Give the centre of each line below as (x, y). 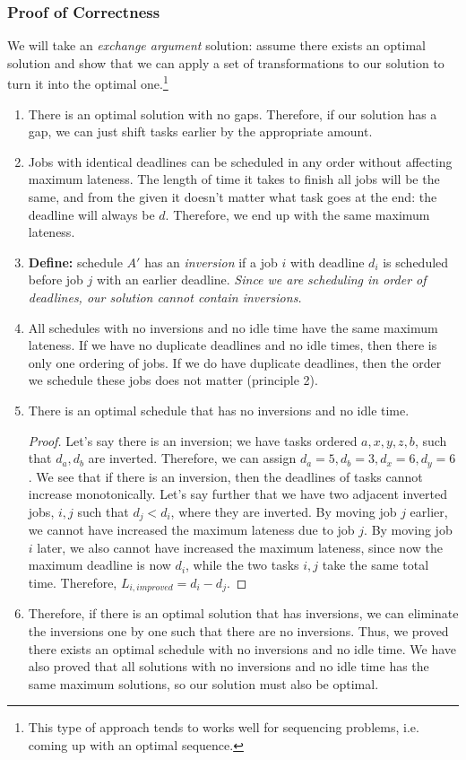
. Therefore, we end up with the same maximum (298, 214)
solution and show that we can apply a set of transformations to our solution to (226, 62)
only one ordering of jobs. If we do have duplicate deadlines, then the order (235, 362)
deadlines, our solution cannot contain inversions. (165, 297)
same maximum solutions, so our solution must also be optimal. (203, 683)
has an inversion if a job (211, 262)
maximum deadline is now (99, 565)
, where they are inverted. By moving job (284, 511)
